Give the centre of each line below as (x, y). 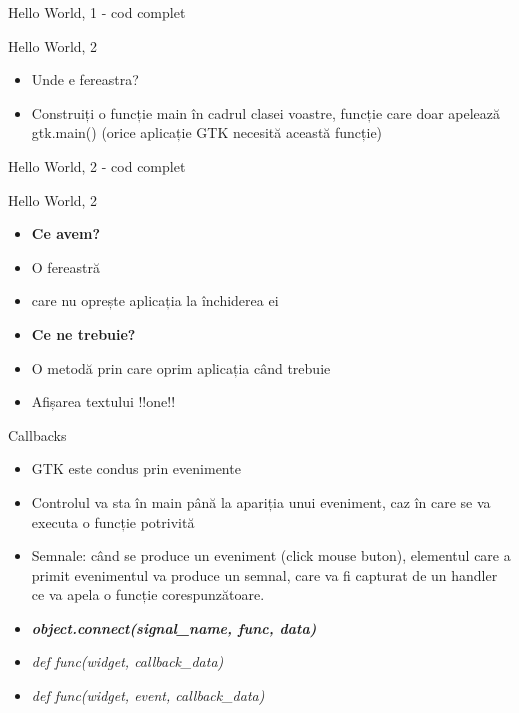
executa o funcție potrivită (113, 521)
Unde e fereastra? (85, 79)
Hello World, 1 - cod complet (97, 12)
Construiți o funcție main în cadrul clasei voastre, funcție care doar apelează (266, 112)
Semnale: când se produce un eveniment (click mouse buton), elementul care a (271, 555)
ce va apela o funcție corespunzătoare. (148, 594)
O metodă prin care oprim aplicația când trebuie (181, 367)
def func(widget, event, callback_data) (148, 695)
